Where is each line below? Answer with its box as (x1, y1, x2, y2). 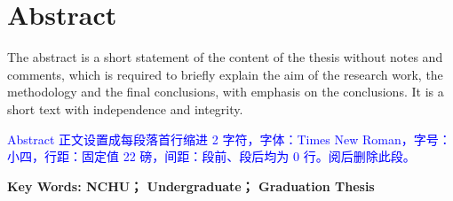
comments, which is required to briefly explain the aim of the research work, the (7, 65, 443, 83)
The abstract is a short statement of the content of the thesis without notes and (7, 48, 443, 66)
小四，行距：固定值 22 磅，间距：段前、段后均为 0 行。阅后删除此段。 (7, 147, 416, 166)
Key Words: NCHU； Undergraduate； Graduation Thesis (7, 176, 375, 195)
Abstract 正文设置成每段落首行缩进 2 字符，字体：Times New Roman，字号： (7, 129, 451, 148)
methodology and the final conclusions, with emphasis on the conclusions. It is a (7, 82, 444, 101)
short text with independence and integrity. (7, 99, 243, 118)
